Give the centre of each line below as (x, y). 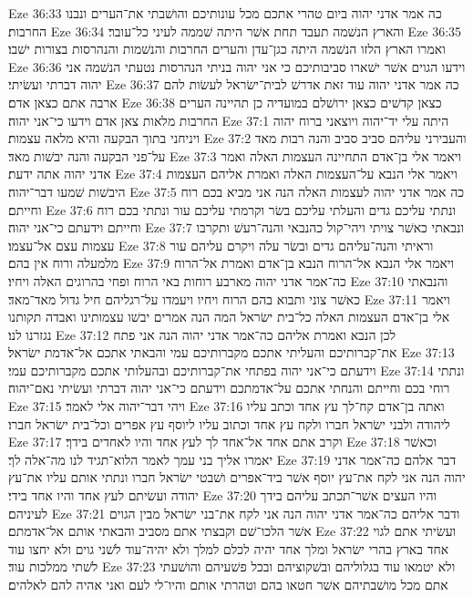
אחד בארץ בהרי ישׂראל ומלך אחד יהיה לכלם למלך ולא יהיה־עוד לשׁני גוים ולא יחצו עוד (229, 548)
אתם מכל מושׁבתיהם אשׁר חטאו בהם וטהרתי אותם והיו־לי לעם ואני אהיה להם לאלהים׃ (228, 584)
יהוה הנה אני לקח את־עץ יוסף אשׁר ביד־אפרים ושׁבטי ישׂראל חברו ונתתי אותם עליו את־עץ (237, 477)
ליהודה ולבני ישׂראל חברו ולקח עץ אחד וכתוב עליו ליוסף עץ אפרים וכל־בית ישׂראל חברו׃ (229, 423)
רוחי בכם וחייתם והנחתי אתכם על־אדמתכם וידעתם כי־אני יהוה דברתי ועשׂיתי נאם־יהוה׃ (229, 388)
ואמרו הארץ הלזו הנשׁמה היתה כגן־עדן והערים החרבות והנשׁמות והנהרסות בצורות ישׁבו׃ (227, 49)
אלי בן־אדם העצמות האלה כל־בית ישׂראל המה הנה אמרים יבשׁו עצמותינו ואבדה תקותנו (229, 317)
